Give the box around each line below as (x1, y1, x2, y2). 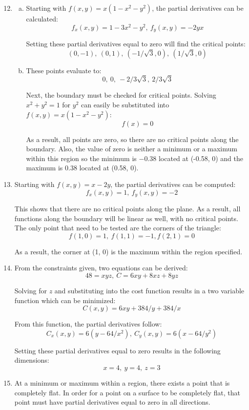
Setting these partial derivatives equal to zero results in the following (14, 345, 221, 355)
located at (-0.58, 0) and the (158, 153, 243, 163)
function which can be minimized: (14, 295, 116, 305)
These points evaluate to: (26, 65, 102, 75)
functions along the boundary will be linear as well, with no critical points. (14, 213, 238, 223)
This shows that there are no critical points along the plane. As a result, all (14, 204, 241, 214)
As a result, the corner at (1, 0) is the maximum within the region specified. (14, 246, 243, 256)
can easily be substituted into (81, 100, 169, 110)
